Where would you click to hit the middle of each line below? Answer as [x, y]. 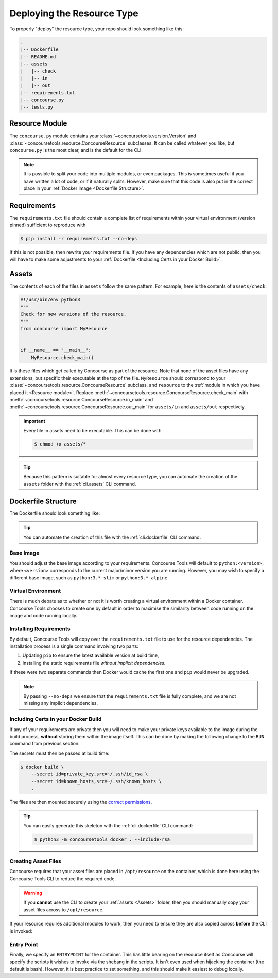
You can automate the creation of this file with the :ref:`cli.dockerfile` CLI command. [112, 537]
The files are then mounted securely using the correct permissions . [81, 802]
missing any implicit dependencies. [60, 703]
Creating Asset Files [35, 861]
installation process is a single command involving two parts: [74, 646]
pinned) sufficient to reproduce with [48, 225]
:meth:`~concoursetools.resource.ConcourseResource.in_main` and [81, 400]
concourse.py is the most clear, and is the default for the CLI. [76, 150]
